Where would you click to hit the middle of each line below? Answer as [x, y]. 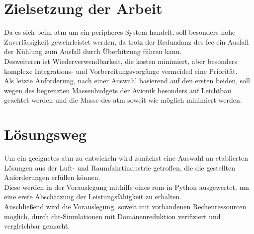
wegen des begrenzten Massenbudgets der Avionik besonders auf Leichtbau [118, 90]
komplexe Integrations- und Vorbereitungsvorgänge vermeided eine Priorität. [121, 71]
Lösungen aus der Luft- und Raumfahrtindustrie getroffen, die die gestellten [120, 167]
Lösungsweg [45, 134]
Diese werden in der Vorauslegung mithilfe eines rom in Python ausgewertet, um [127, 187]
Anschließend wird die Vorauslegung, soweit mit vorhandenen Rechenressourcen [125, 206]
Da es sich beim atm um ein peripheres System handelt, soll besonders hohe [120, 32]
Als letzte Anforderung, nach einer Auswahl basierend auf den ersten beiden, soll [127, 81]
